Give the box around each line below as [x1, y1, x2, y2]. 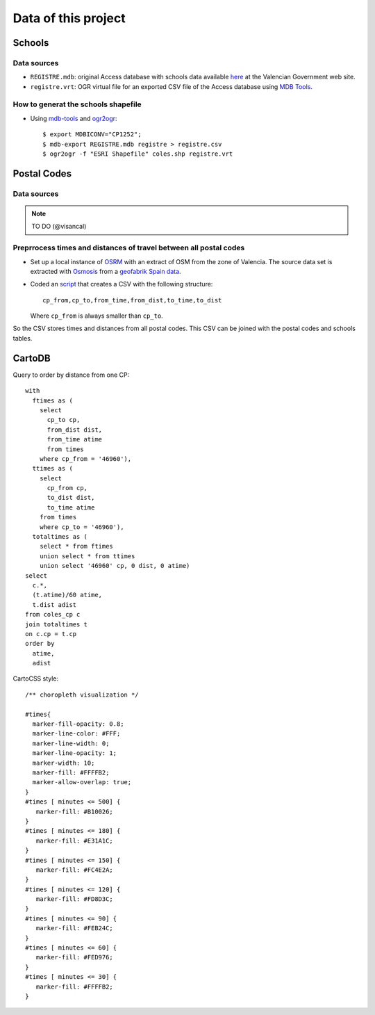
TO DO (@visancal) [31, 222, 87, 231]
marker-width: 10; [32, 758, 95, 767]
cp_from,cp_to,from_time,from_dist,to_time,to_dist [42, 296, 222, 304]
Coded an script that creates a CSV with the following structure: [30, 280, 213, 289]
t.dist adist [32, 601, 77, 608]
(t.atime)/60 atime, [32, 591, 103, 599]
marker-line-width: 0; [32, 739, 110, 747]
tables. [12, 334, 33, 342]
